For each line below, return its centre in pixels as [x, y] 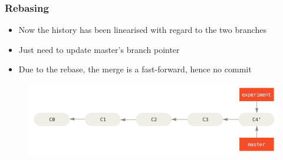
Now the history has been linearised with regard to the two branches [142, 30]
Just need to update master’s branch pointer [99, 49]
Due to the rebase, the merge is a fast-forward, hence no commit [135, 69]
